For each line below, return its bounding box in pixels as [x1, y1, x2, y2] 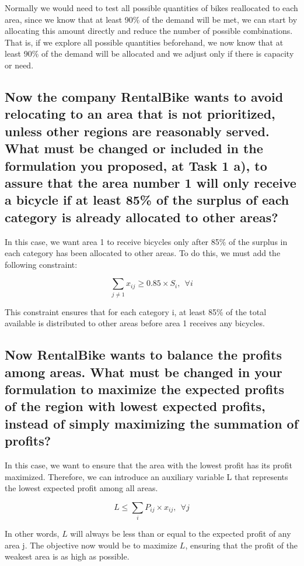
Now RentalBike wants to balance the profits [5, 346, 282, 364]
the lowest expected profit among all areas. [5, 482, 158, 494]
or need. [5, 58, 34, 71]
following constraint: [5, 258, 78, 270]
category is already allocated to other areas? [5, 208, 278, 226]
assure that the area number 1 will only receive [5, 173, 296, 191]
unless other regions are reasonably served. [5, 122, 270, 140]
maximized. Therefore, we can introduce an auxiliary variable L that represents [5, 470, 288, 482]
